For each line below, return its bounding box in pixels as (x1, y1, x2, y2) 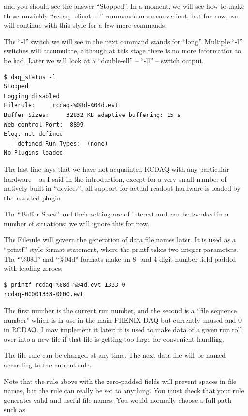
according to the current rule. (4, 360, 92, 369)
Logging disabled (4, 92, 60, 100)
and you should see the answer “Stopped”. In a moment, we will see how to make (4, 1, 245, 11)
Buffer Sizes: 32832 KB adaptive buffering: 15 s (4, 111, 181, 118)
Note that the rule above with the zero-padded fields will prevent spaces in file (4, 376, 237, 386)
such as (4, 404, 26, 415)
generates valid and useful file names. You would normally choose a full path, (4, 395, 233, 405)
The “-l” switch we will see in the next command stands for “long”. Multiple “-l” (4, 36, 243, 46)
